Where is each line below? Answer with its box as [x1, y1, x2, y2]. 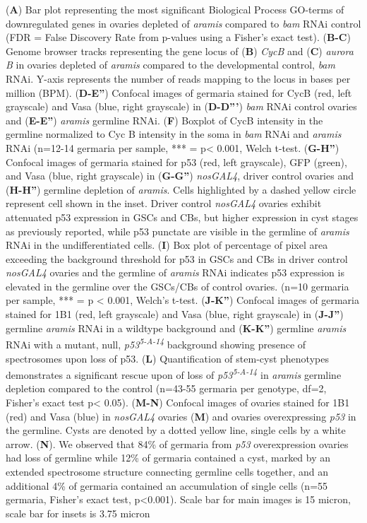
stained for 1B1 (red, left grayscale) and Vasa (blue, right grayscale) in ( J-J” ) [6, 307, 344, 322]
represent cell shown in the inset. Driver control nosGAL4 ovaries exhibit [6, 196, 322, 211]
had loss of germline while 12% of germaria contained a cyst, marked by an [6, 450, 331, 465]
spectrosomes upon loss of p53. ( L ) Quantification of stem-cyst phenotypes [6, 351, 329, 365]
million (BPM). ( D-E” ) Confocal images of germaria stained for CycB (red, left [6, 85, 352, 100]
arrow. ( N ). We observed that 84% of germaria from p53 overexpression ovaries [6, 436, 349, 451]
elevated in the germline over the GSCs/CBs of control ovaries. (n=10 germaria [6, 278, 349, 293]
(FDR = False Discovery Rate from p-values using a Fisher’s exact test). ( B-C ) [6, 30, 351, 45]
